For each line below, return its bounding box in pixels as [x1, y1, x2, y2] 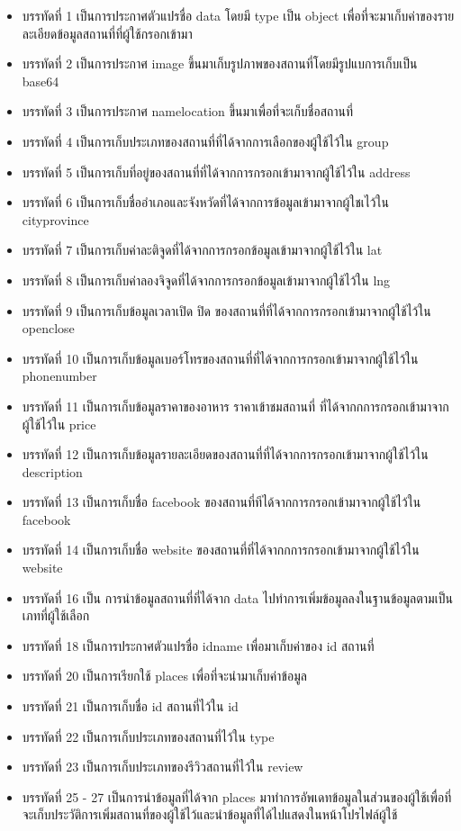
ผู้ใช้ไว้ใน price [22, 414, 96, 433]
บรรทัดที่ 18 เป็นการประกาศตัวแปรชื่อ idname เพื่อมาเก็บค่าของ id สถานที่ [22, 636, 375, 655]
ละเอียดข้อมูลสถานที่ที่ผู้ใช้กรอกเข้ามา [22, 23, 193, 42]
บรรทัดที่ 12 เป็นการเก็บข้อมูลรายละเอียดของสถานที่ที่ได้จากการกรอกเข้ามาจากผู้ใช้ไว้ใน [22, 445, 429, 464]
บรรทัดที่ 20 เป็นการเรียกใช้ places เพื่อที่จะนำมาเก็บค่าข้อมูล [22, 666, 307, 685]
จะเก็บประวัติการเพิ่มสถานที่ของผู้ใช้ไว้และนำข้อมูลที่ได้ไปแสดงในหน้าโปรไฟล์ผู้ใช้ [22, 805, 398, 824]
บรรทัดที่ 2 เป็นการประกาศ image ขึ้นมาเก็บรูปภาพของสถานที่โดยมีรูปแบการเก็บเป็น [22, 54, 418, 73]
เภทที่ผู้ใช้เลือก [22, 606, 90, 625]
